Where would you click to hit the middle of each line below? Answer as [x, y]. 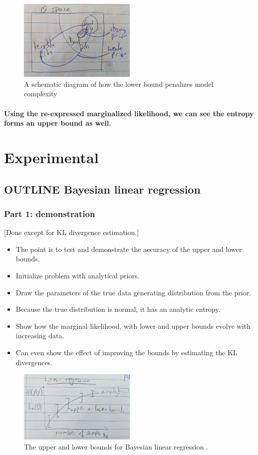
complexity [41, 94]
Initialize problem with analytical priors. [78, 276]
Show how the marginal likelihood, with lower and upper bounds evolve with [133, 326]
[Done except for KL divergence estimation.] [72, 232]
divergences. [34, 362]
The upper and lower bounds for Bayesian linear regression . [116, 446]
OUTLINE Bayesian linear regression [102, 189]
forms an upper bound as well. [58, 123]
